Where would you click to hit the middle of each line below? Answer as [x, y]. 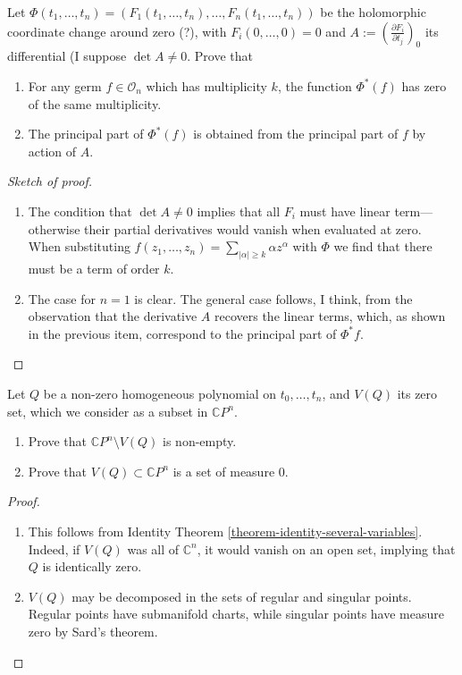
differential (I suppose [67, 56]
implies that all [239, 211]
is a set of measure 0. [231, 471]
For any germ [65, 85]
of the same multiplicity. [95, 103]
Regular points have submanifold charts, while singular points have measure [236, 614]
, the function [315, 85]
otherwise [54, 228]
